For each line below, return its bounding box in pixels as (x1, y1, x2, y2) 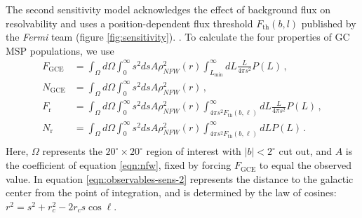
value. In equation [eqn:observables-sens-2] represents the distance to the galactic (6, 171, 354, 186)
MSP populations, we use (6, 43, 114, 57)
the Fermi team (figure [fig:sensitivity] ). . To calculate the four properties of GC (6, 29, 350, 44)
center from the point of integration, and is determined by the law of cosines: (6, 185, 337, 200)
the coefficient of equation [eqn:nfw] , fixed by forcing (6, 158, 232, 172)
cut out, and (279, 144, 332, 158)
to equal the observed (259, 158, 352, 172)
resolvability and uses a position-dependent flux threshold (6, 15, 253, 30)
